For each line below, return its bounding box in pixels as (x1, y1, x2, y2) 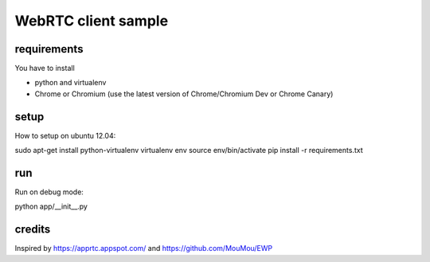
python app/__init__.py (14, 201, 88, 211)
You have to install (14, 64, 75, 73)
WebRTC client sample (14, 12, 169, 29)
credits (14, 223, 51, 237)
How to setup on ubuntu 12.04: (14, 131, 116, 140)
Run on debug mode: (14, 187, 84, 197)
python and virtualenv (34, 78, 107, 88)
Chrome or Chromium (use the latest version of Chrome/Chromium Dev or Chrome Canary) (34, 88, 334, 99)
